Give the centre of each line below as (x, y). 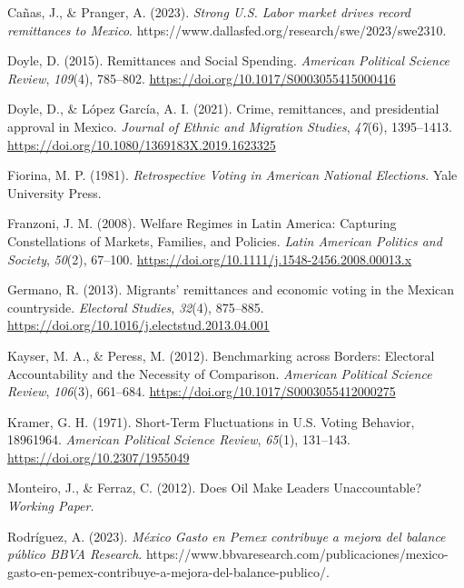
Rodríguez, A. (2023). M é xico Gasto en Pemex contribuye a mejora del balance (227, 536)
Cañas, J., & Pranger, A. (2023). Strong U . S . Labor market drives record (209, 12)
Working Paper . (51, 506)
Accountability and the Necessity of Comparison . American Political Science (220, 373)
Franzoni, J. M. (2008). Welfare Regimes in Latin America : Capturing (202, 223)
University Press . (54, 192)
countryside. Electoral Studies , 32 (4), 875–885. (136, 307)
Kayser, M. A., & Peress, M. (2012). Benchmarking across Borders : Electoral (221, 355)
